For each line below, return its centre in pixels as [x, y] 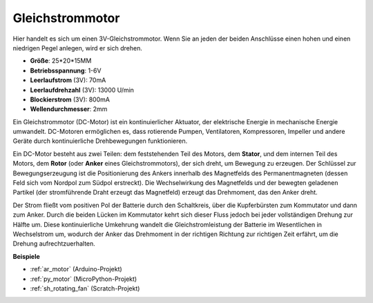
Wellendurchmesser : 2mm [69, 109]
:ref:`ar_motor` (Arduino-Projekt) [76, 269]
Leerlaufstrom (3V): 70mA [68, 80]
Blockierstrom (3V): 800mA [70, 99]
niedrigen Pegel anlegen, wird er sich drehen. [78, 48]
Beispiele [27, 256]
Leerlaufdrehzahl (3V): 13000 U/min [82, 90]
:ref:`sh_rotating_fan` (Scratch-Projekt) [85, 288]
